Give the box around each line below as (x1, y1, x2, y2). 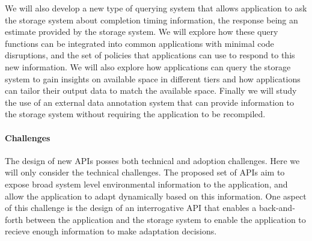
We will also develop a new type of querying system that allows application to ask (5, 2, 307, 14)
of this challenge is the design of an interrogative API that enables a (5, 201, 257, 214)
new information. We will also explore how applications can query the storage (5, 60, 291, 73)
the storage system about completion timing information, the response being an (5, 13, 298, 26)
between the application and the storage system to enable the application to (25, 213, 306, 225)
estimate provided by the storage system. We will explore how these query (5, 25, 278, 38)
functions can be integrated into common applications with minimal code (5, 37, 274, 49)
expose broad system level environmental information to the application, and (5, 177, 288, 190)
